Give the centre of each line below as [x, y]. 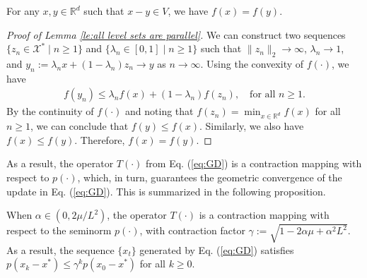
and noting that [159, 111]
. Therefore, [100, 139]
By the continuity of [50, 111]
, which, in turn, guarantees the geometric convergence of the [210, 177]
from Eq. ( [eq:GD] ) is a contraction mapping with [254, 163]
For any [23, 11]
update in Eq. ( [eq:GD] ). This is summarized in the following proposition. [166, 191]
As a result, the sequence [60, 249]
